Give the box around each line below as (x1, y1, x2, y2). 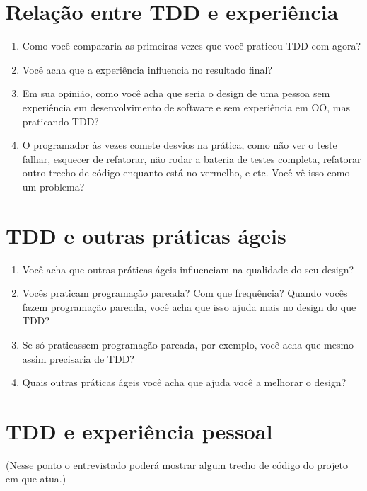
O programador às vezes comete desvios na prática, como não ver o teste (22, 137, 337, 152)
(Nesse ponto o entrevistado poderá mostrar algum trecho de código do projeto (6, 457, 348, 472)
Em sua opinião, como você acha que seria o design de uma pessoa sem (22, 86, 330, 101)
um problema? (22, 179, 85, 193)
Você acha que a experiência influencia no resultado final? (22, 62, 273, 77)
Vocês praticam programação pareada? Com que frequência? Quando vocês (22, 286, 348, 300)
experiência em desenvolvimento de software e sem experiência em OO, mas (22, 99, 350, 114)
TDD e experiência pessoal (6, 416, 273, 445)
